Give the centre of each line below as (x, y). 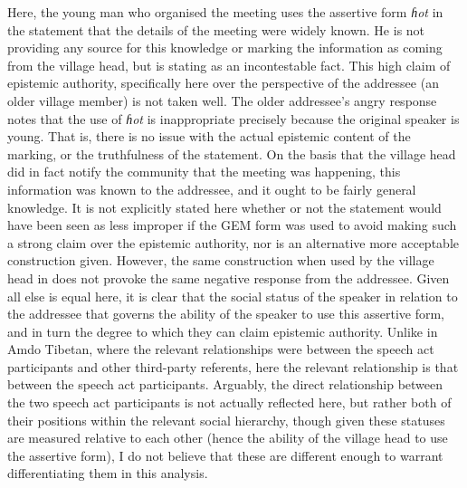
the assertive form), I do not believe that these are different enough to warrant (225, 455)
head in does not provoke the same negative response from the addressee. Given (229, 277)
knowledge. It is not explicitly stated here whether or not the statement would (224, 207)
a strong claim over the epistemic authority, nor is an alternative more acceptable (233, 242)
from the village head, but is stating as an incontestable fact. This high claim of (229, 65)
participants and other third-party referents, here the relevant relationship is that (233, 366)
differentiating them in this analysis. (108, 473)
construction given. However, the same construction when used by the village (221, 260)
